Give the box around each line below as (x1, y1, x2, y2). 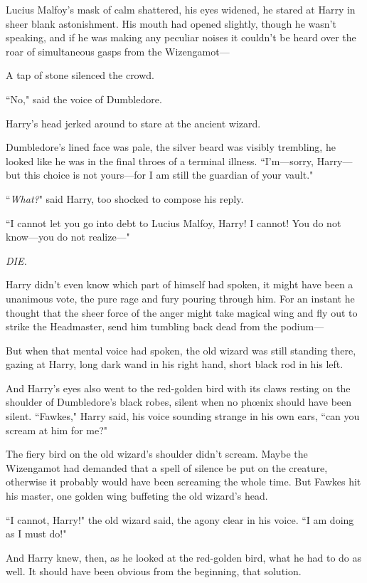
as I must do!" (6, 526, 67, 541)
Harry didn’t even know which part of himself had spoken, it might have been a (6, 277, 353, 292)
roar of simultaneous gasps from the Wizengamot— (6, 43, 230, 58)
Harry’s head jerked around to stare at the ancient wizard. (6, 115, 261, 130)
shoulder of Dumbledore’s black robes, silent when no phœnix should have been (6, 394, 352, 409)
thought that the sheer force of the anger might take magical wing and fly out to (6, 305, 358, 320)
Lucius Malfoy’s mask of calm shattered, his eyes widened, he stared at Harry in (6, 2, 356, 16)
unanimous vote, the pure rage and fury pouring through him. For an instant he (6, 290, 355, 305)
